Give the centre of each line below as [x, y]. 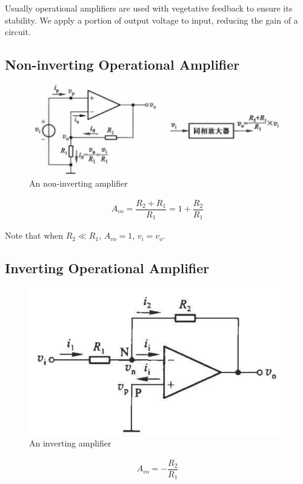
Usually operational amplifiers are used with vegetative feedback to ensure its [149, 8]
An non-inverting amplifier [78, 183]
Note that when [34, 235]
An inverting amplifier [70, 443]
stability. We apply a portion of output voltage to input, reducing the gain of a [151, 20]
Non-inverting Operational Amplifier [122, 65]
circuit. [18, 32]
